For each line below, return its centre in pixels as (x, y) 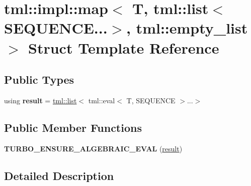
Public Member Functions (73, 127)
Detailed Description (59, 175)
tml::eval (102, 100)
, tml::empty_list (187, 28)
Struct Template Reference (124, 47)
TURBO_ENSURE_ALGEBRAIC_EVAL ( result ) (93, 148)
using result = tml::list (40, 100)
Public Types (39, 79)
